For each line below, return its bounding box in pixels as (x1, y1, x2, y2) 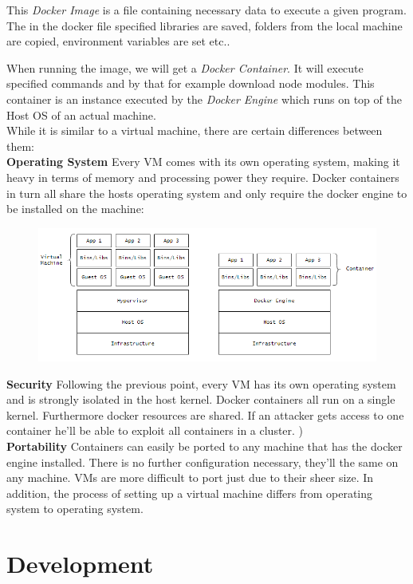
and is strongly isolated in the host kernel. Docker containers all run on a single (6, 391, 395, 408)
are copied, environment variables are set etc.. (6, 33, 230, 49)
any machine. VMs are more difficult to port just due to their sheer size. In (6, 469, 374, 486)
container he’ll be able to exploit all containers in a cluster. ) (6, 422, 304, 439)
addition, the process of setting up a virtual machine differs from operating (6, 484, 373, 501)
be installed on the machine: (6, 200, 144, 217)
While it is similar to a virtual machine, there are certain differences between (6, 122, 383, 139)
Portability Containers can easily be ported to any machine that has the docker (6, 438, 403, 455)
